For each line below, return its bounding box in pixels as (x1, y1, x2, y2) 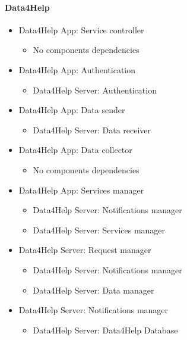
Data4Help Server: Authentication (33, 83, 157, 96)
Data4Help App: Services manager (18, 183, 144, 196)
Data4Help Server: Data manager (33, 283, 154, 296)
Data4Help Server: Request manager (18, 244, 151, 256)
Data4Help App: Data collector (18, 144, 132, 156)
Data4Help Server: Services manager (33, 223, 166, 236)
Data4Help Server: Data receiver (33, 123, 151, 136)
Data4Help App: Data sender (18, 104, 125, 116)
